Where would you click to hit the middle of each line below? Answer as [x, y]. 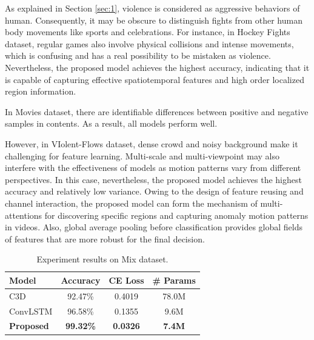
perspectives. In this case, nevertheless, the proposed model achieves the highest [153, 179]
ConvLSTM [31, 311]
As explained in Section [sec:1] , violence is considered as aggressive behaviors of [152, 8]
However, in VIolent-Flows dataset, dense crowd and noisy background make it [152, 143]
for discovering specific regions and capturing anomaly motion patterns [176, 215]
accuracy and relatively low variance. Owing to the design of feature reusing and [154, 191]
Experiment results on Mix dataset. [102, 259]
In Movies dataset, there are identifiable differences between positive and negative [157, 111]
